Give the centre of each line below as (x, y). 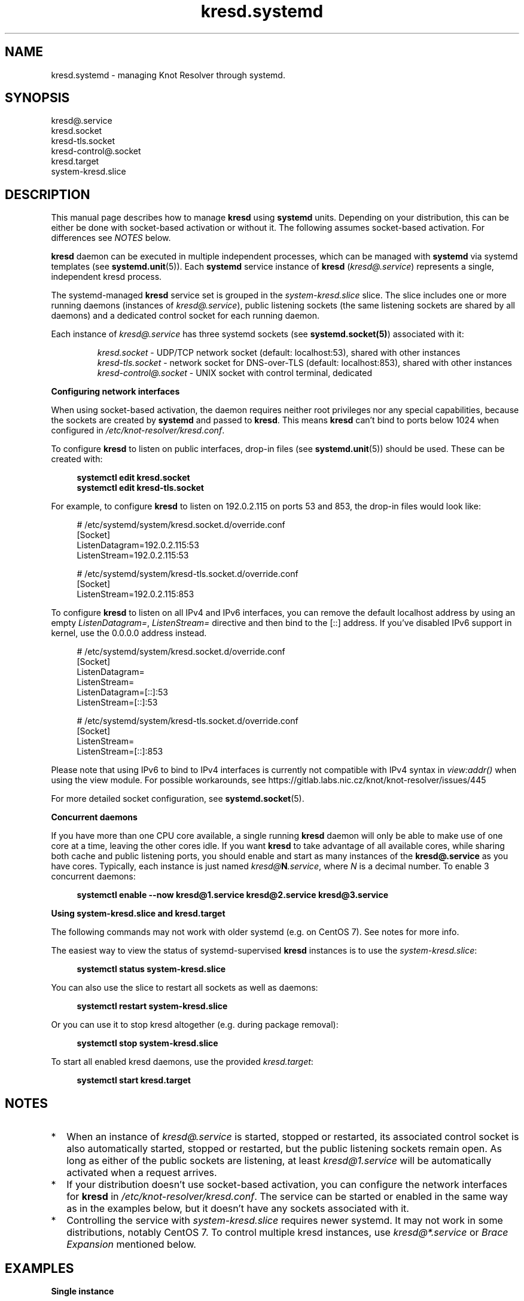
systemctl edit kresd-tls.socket (140, 488)
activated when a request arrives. (142, 1173)
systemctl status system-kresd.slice (151, 969)
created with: (77, 459)
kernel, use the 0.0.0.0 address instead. (129, 633)
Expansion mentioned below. (131, 1244)
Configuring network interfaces (115, 392)
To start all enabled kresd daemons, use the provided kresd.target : (182, 1062)
